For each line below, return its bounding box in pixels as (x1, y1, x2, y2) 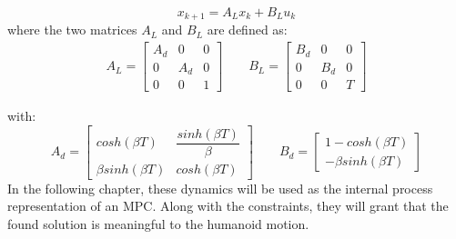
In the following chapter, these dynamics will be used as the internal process (7, 178, 433, 197)
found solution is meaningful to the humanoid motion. (7, 214, 309, 233)
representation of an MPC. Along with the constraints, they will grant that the (7, 196, 449, 215)
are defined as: (207, 20, 288, 39)
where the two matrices (7, 20, 137, 39)
